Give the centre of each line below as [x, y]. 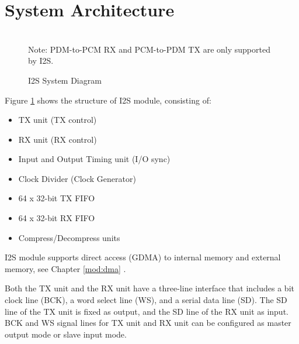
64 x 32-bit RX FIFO [57, 218]
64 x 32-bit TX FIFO [57, 198]
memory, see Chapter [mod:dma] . [65, 268]
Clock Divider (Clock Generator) [77, 178]
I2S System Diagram [65, 80]
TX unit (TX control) [58, 120]
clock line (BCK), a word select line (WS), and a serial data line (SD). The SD [146, 300]
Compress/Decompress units [69, 237]
